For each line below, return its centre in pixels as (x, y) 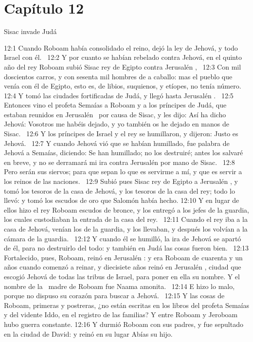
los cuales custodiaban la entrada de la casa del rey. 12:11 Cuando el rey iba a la (126, 219)
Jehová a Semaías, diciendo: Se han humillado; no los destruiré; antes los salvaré (124, 153)
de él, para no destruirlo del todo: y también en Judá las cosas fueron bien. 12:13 (126, 248)
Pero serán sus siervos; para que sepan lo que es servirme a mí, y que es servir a (123, 171)
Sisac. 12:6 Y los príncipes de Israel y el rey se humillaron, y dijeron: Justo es (121, 134)
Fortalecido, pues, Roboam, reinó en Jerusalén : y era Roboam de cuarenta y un (123, 257)
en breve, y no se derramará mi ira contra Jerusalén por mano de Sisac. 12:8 (119, 162)
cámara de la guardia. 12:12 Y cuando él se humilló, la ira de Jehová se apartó (123, 238)
